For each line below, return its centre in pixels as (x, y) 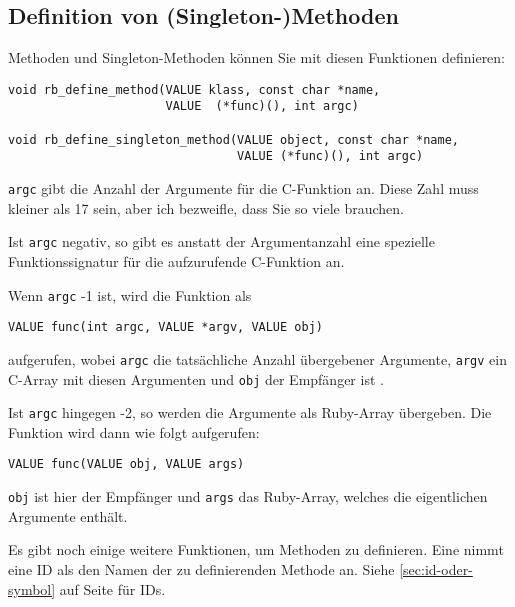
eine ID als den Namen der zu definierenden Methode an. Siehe (201, 568)
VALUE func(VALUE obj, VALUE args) (126, 464)
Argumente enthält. (68, 515)
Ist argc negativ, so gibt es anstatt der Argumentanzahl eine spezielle (221, 241)
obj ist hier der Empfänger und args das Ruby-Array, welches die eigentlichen (248, 496)
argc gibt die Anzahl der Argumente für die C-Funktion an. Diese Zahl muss (243, 188)
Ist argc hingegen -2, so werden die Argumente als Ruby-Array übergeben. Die (250, 412)
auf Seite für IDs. (112, 588)
